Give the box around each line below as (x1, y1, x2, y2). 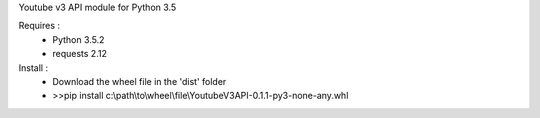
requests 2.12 (52, 48, 107, 60)
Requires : (18, 20, 60, 32)
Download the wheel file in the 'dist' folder (52, 75, 227, 87)
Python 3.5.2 (52, 33, 105, 45)
